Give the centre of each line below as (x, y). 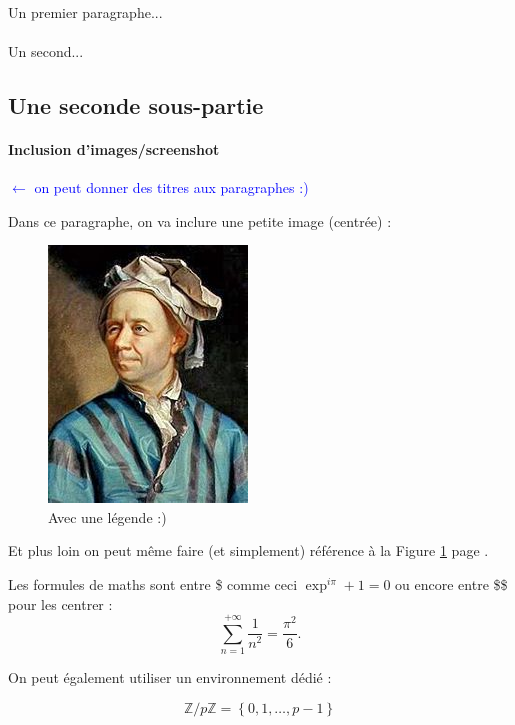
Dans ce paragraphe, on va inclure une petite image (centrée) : (200, 220)
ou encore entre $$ (451, 583)
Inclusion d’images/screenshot (114, 148)
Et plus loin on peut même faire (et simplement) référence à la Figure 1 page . (248, 550)
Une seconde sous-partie (136, 104)
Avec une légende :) (107, 516)
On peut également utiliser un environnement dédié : (170, 677)
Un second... (46, 50)
